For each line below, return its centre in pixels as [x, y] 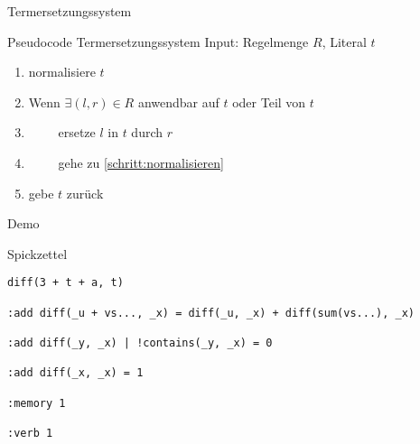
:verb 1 [30, 433]
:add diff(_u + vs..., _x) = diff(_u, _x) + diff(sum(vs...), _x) [211, 313]
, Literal [344, 41]
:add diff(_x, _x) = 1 [75, 373]
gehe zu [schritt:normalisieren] [141, 162]
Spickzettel [37, 253]
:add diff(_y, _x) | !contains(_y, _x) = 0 [140, 342]
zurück [85, 193]
